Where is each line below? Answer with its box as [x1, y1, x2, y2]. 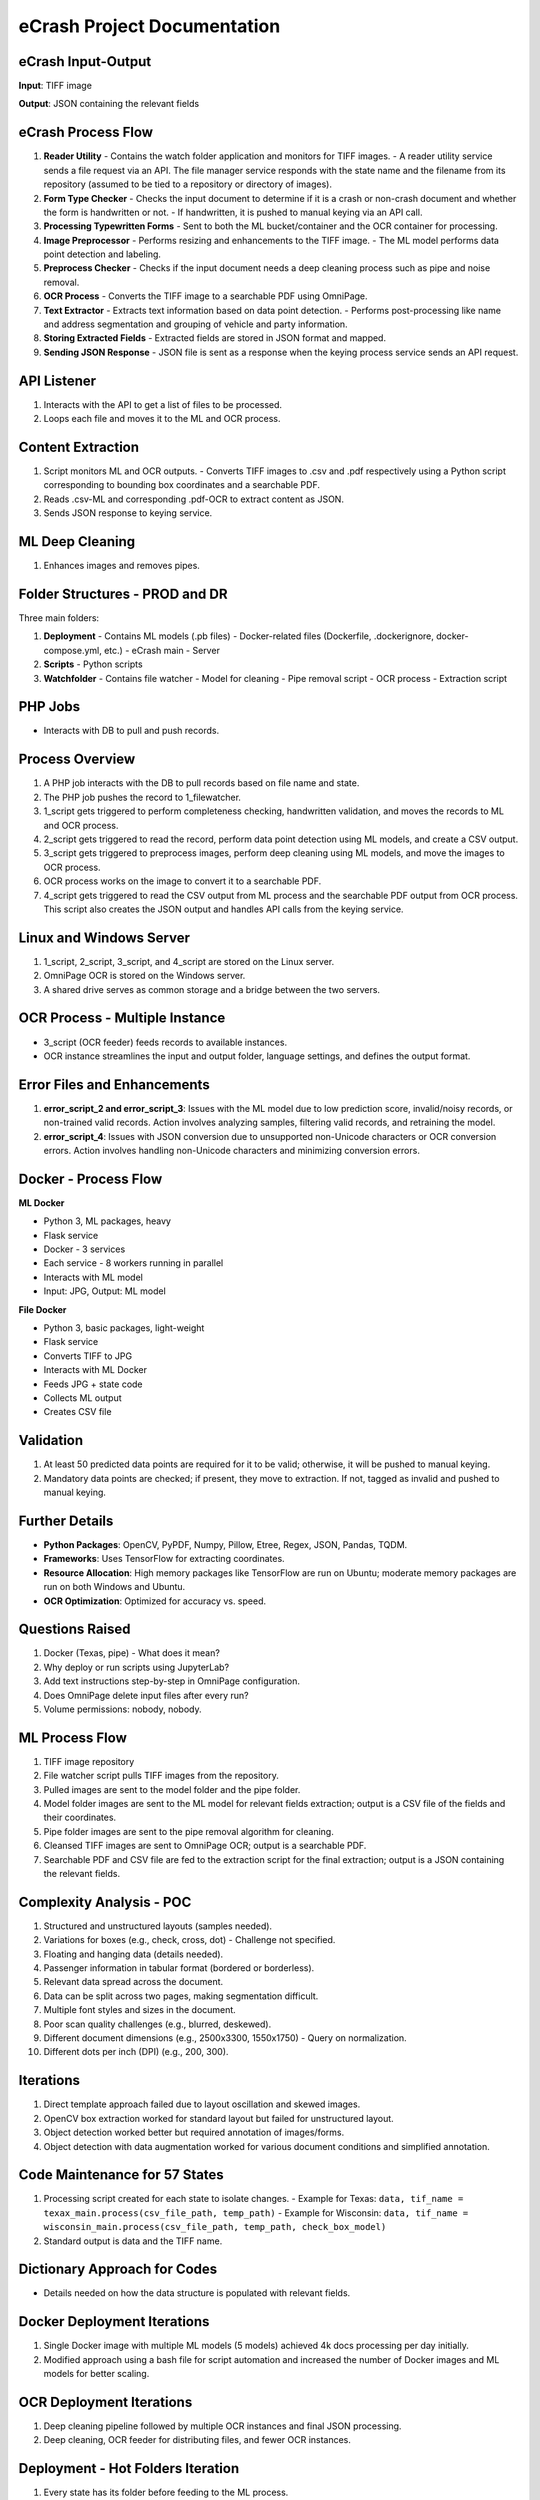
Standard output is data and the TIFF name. [43, 2235, 223, 2247]
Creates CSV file [43, 1406, 112, 1418]
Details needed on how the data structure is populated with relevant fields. [43, 2287, 351, 2299]
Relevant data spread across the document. [43, 1976, 224, 1988]
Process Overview [18, 751, 136, 768]
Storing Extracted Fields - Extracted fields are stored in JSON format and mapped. [43, 332, 387, 344]
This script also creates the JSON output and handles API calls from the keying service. [43, 903, 404, 915]
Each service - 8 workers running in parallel [43, 1257, 224, 1269]
